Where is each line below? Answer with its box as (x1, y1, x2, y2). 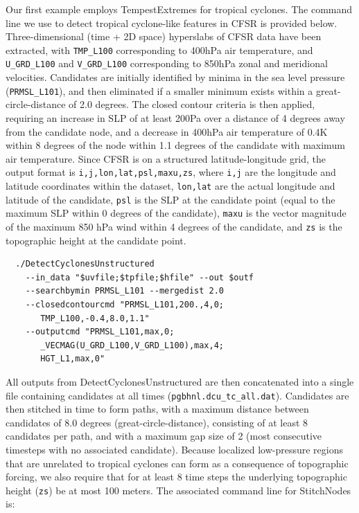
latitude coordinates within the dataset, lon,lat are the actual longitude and (6, 178, 335, 192)
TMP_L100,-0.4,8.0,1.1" (40, 313, 150, 323)
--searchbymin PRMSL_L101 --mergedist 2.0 (25, 286, 224, 296)
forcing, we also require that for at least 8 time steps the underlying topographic (6, 469, 347, 484)
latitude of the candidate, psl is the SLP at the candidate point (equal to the (6, 192, 335, 206)
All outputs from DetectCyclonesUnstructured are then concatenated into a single (6, 374, 354, 388)
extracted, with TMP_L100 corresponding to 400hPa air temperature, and (6, 42, 313, 57)
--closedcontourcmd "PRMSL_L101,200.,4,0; (25, 299, 224, 309)
